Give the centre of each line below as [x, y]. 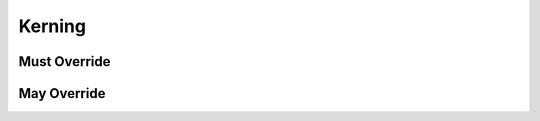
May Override [62, 93]
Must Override [64, 61]
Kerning [52, 26]
